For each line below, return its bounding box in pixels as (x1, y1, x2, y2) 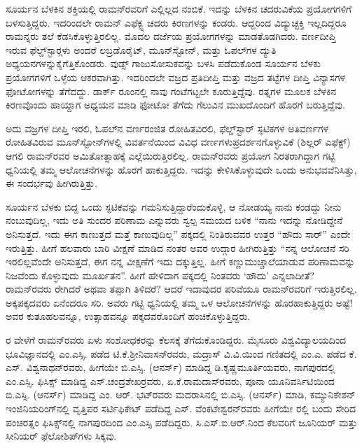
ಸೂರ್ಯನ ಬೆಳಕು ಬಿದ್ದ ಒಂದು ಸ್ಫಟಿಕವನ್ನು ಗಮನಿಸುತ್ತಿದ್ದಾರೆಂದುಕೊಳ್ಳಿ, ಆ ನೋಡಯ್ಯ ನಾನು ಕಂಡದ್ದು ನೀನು (6, 199, 342, 213)
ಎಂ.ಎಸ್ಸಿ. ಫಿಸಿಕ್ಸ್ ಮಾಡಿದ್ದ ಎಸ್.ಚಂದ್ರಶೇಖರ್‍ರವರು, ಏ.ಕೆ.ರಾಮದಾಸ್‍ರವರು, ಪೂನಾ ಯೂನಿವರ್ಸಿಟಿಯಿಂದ (6, 373, 335, 388)
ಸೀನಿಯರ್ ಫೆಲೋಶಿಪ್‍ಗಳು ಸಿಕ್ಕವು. (6, 428, 117, 443)
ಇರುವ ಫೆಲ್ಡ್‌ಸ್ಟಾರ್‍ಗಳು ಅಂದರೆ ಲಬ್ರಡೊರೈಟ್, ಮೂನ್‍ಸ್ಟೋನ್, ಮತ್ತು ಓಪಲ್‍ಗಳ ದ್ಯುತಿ (6, 42, 277, 57)
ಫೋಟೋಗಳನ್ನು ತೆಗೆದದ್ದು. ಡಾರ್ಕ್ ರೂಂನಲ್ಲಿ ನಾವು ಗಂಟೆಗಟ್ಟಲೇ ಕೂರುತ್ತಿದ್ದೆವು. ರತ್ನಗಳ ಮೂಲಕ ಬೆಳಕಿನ (6, 83, 337, 98)
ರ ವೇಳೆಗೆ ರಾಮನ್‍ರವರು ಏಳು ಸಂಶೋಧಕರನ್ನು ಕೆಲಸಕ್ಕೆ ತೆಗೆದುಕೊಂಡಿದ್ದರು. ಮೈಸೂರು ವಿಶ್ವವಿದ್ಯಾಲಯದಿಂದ (6, 332, 347, 347)
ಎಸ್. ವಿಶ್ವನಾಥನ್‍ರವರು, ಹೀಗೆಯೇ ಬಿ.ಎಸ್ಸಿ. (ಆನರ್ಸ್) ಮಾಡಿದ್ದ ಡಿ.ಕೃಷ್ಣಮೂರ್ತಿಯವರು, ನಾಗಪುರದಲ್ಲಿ (6, 360, 335, 374)
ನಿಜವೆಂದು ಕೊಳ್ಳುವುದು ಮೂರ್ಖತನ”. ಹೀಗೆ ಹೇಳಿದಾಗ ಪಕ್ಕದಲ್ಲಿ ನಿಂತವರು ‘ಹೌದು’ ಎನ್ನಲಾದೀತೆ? (6, 267, 315, 282)
